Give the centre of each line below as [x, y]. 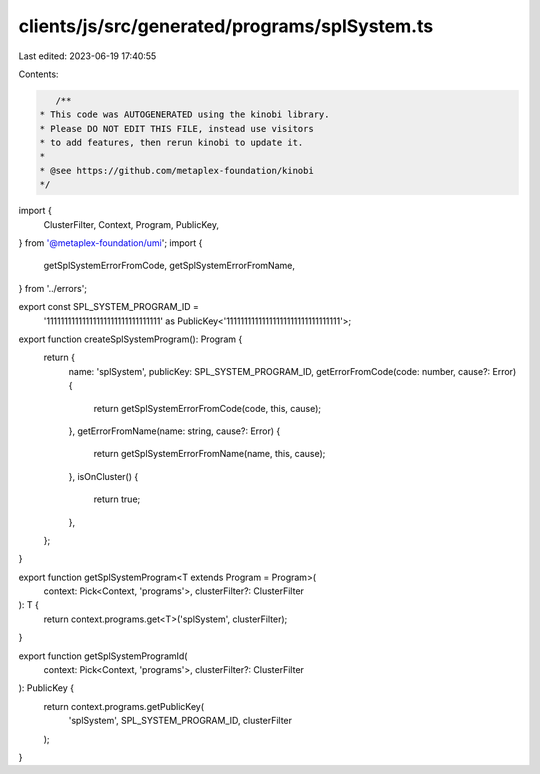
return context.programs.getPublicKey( [124, 706]
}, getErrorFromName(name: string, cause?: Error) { [174, 431]
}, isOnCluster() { [103, 476]
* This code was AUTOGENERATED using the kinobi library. [184, 114]
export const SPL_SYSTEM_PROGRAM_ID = [108, 307]
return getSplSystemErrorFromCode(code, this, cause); [207, 408]
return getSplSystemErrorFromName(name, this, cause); [209, 454]
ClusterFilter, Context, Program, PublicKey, [131, 224]
